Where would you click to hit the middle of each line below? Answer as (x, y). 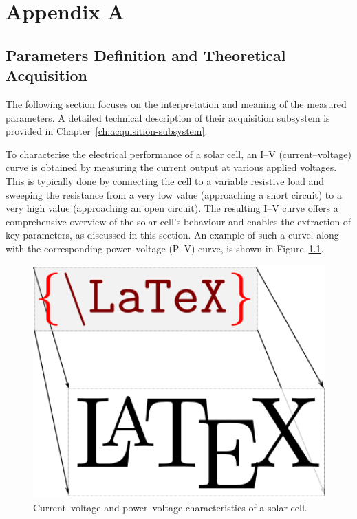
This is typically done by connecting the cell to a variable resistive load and (165, 180)
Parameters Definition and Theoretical (146, 55)
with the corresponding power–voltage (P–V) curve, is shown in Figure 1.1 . (165, 248)
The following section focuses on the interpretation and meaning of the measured (176, 103)
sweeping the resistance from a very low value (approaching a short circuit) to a (174, 194)
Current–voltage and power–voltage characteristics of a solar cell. (170, 508)
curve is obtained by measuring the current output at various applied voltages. (171, 167)
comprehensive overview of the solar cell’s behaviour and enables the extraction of (178, 221)
